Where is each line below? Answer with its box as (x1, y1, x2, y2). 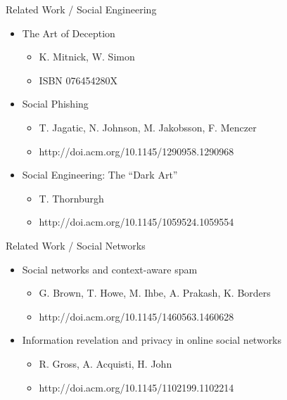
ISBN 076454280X (39, 72, 118, 87)
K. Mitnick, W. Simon (39, 49, 135, 64)
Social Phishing (22, 96, 89, 111)
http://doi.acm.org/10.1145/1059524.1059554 (39, 214, 234, 229)
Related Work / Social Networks (6, 238, 146, 252)
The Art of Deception (22, 25, 115, 40)
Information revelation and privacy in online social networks (22, 333, 282, 347)
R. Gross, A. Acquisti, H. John (39, 356, 172, 370)
